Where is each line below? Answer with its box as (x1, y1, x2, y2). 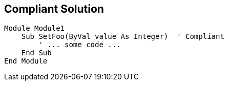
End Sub (21, 49, 52, 57)
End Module (4, 57, 48, 66)
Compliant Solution (4, 3, 104, 15)
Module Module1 (4, 24, 65, 33)
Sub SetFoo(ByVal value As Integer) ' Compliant (21, 32, 224, 41)
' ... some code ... (38, 40, 121, 49)
